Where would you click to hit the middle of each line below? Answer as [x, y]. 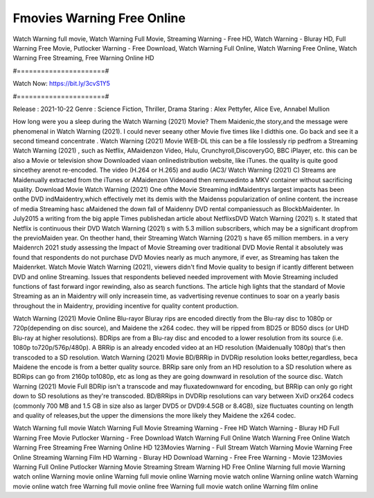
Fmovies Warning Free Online [99, 18]
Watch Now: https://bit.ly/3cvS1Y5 [62, 84]
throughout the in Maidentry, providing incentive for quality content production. [126, 305]
